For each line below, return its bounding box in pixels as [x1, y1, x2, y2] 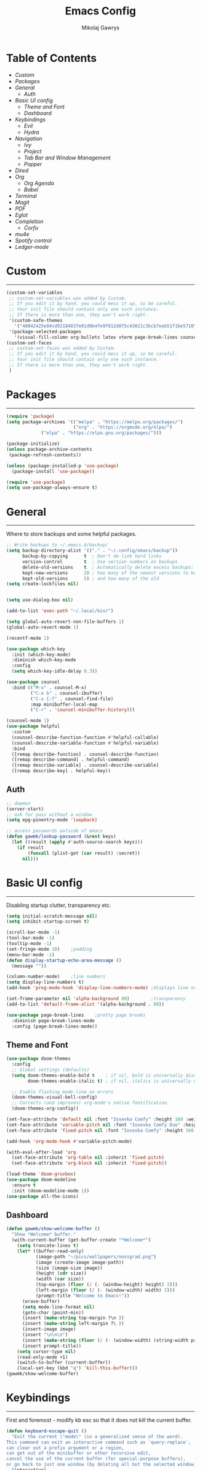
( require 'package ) [6, 413, 55, 419]
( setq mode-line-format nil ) [22, 1304, 95, 1310]
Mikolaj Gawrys [81, 24, 120, 31]
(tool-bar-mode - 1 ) [6, 935, 55, 941]
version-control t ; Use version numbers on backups [22, 559, 178, 565]
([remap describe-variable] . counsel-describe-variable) [11, 763, 160, 769]
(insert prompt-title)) [22, 1343, 82, 1349]
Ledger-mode [14, 243, 49, 250]
